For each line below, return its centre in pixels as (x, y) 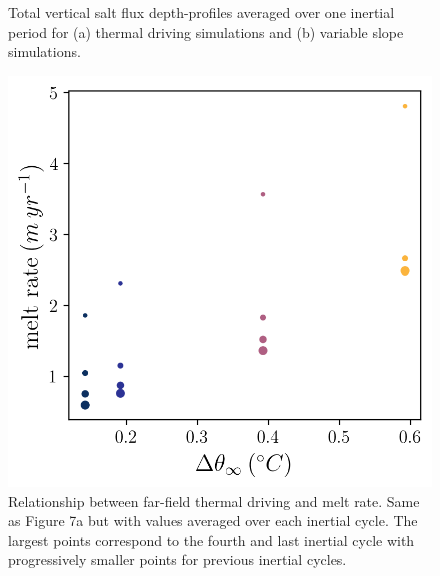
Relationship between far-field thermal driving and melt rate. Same (214, 500)
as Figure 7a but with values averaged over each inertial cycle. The (213, 520)
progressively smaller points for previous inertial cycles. (177, 559)
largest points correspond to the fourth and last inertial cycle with (211, 539)
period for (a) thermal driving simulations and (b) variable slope (206, 31)
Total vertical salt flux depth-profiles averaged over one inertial (201, 12)
